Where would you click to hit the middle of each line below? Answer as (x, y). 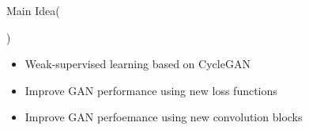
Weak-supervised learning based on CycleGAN (138, 64)
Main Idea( (33, 10)
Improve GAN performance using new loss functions (151, 90)
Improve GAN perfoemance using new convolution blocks (164, 117)
